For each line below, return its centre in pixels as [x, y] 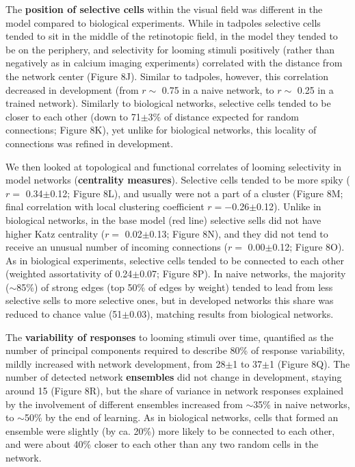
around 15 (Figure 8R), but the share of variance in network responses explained [175, 391]
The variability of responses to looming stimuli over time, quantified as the [170, 337]
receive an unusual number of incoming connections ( [117, 247]
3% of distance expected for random [223, 116]
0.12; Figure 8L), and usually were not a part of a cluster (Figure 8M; [197, 193]
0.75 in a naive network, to [218, 89]
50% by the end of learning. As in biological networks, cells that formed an [181, 417]
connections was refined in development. [90, 143]
